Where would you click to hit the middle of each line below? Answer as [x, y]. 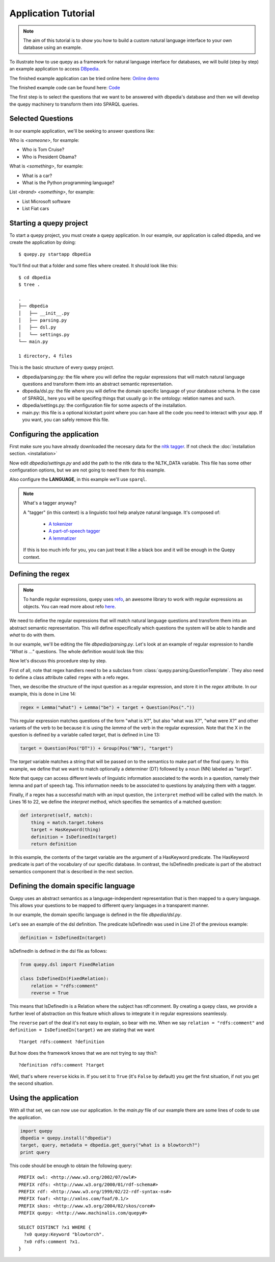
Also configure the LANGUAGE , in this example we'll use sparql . [78, 479]
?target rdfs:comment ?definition [61, 1042]
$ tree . [29, 284]
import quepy [36, 1131]
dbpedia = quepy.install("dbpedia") [66, 1138]
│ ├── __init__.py [44, 313]
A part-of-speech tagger [74, 531]
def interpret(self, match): [57, 815]
